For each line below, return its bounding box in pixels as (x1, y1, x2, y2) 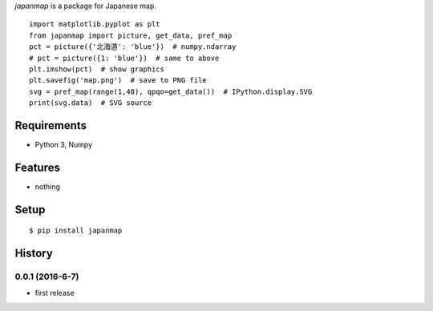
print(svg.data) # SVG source (29, 99, 152, 107)
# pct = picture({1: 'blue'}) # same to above (29, 53, 220, 63)
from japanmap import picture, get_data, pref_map (29, 30, 233, 40)
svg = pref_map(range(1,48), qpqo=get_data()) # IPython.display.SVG (29, 87, 313, 96)
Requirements (14, 119, 87, 132)
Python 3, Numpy (34, 140, 93, 150)
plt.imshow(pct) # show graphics (29, 64, 164, 74)
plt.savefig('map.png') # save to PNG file (29, 76, 208, 85)
